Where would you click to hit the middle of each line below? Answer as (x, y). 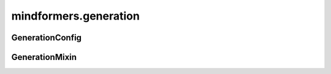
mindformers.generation (76, 16)
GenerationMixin (44, 57)
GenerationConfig (47, 38)
